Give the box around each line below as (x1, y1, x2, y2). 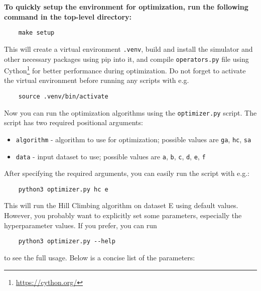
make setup (18, 29, 55, 37)
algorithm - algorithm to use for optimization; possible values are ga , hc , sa (16, 134, 251, 144)
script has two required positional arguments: (4, 117, 143, 128)
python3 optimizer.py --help (18, 238, 115, 245)
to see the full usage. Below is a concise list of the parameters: (4, 252, 195, 262)
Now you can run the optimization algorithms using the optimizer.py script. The (4, 107, 257, 118)
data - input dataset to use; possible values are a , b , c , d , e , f (16, 151, 206, 161)
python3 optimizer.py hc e (18, 185, 108, 193)
